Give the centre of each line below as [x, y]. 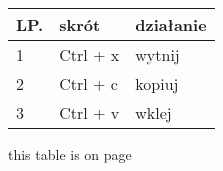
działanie [171, 24]
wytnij [157, 54]
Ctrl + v [89, 112]
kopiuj [157, 83]
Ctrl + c [88, 83]
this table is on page [70, 154]
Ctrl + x [89, 54]
